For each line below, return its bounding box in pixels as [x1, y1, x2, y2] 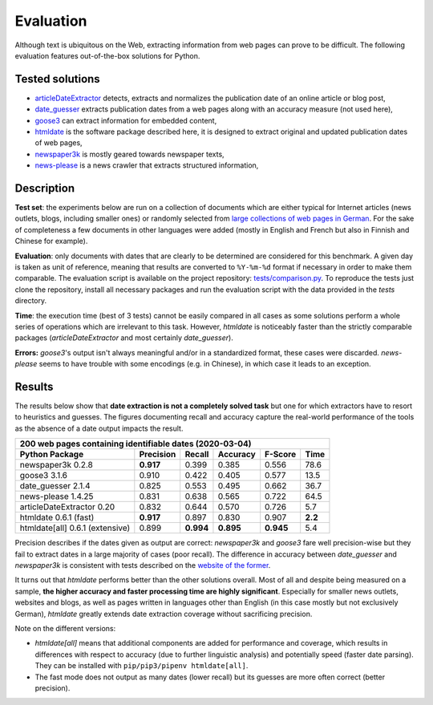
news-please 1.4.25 [19, 491, 94, 502]
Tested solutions [14, 72, 100, 86]
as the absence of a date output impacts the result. [14, 423, 184, 433]
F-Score [265, 449, 297, 460]
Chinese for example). [14, 237, 88, 246]
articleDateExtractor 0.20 [19, 501, 115, 513]
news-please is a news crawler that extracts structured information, [34, 160, 259, 170]
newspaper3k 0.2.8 [19, 460, 94, 471]
